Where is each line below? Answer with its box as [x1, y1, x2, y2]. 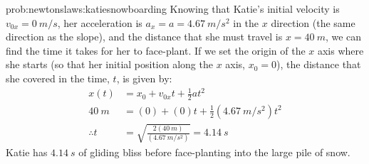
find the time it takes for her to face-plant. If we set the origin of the [6, 43, 306, 58]
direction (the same [271, 15, 355, 30]
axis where [317, 43, 364, 58]
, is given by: [116, 70, 172, 85]
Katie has [6, 144, 48, 159]
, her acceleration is [57, 15, 142, 30]
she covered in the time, [6, 70, 110, 85]
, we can [325, 29, 362, 44]
